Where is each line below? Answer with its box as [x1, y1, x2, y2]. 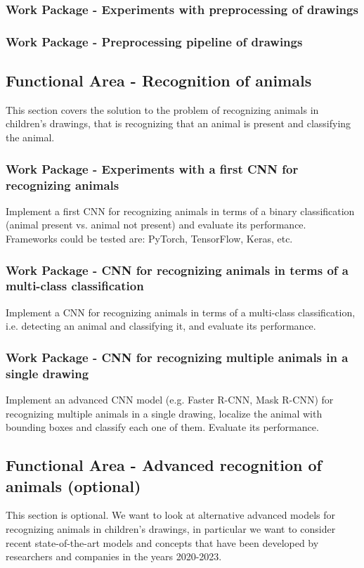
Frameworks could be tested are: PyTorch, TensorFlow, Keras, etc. [6, 231, 293, 245]
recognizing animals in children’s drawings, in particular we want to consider [6, 522, 336, 536]
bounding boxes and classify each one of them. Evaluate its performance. [6, 420, 319, 434]
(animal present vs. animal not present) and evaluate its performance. [6, 217, 306, 232]
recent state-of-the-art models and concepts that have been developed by [6, 535, 319, 550]
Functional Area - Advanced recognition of [6, 454, 322, 476]
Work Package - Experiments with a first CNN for [6, 160, 299, 177]
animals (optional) [6, 475, 141, 496]
